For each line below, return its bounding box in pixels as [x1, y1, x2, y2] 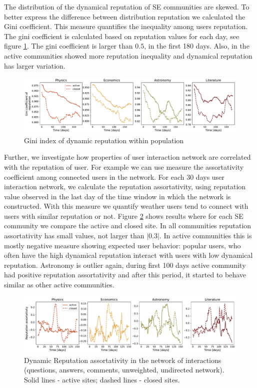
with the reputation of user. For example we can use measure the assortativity [4, 161, 244, 172]
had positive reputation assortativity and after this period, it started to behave [4, 269, 246, 280]
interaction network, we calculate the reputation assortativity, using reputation [4, 181, 246, 192]
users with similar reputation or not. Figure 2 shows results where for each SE [4, 210, 243, 221]
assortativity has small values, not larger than [4, 230, 144, 241]
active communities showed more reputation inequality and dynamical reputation [4, 50, 252, 61]
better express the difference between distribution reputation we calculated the [4, 11, 245, 22]
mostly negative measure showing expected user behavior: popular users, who [4, 240, 241, 250]
